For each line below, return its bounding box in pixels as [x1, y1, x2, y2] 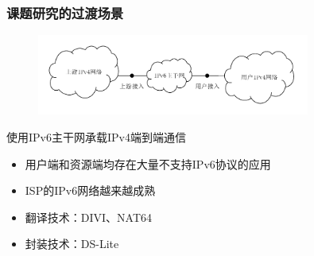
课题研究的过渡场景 [6, 2, 124, 22]
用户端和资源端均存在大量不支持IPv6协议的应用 [25, 155, 271, 172]
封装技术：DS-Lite [25, 235, 119, 252]
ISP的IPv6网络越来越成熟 [25, 182, 156, 199]
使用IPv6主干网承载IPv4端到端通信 [6, 128, 186, 145]
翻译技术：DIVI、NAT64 [25, 208, 153, 225]
